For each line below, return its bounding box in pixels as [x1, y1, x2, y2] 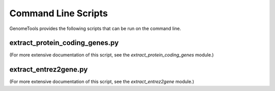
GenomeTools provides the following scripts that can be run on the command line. [9, 25, 181, 32]
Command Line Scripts [9, 8, 108, 19]
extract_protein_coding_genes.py [9, 39, 119, 47]
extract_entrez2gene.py [9, 65, 88, 74]
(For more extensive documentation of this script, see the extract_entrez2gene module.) [9, 79, 195, 85]
